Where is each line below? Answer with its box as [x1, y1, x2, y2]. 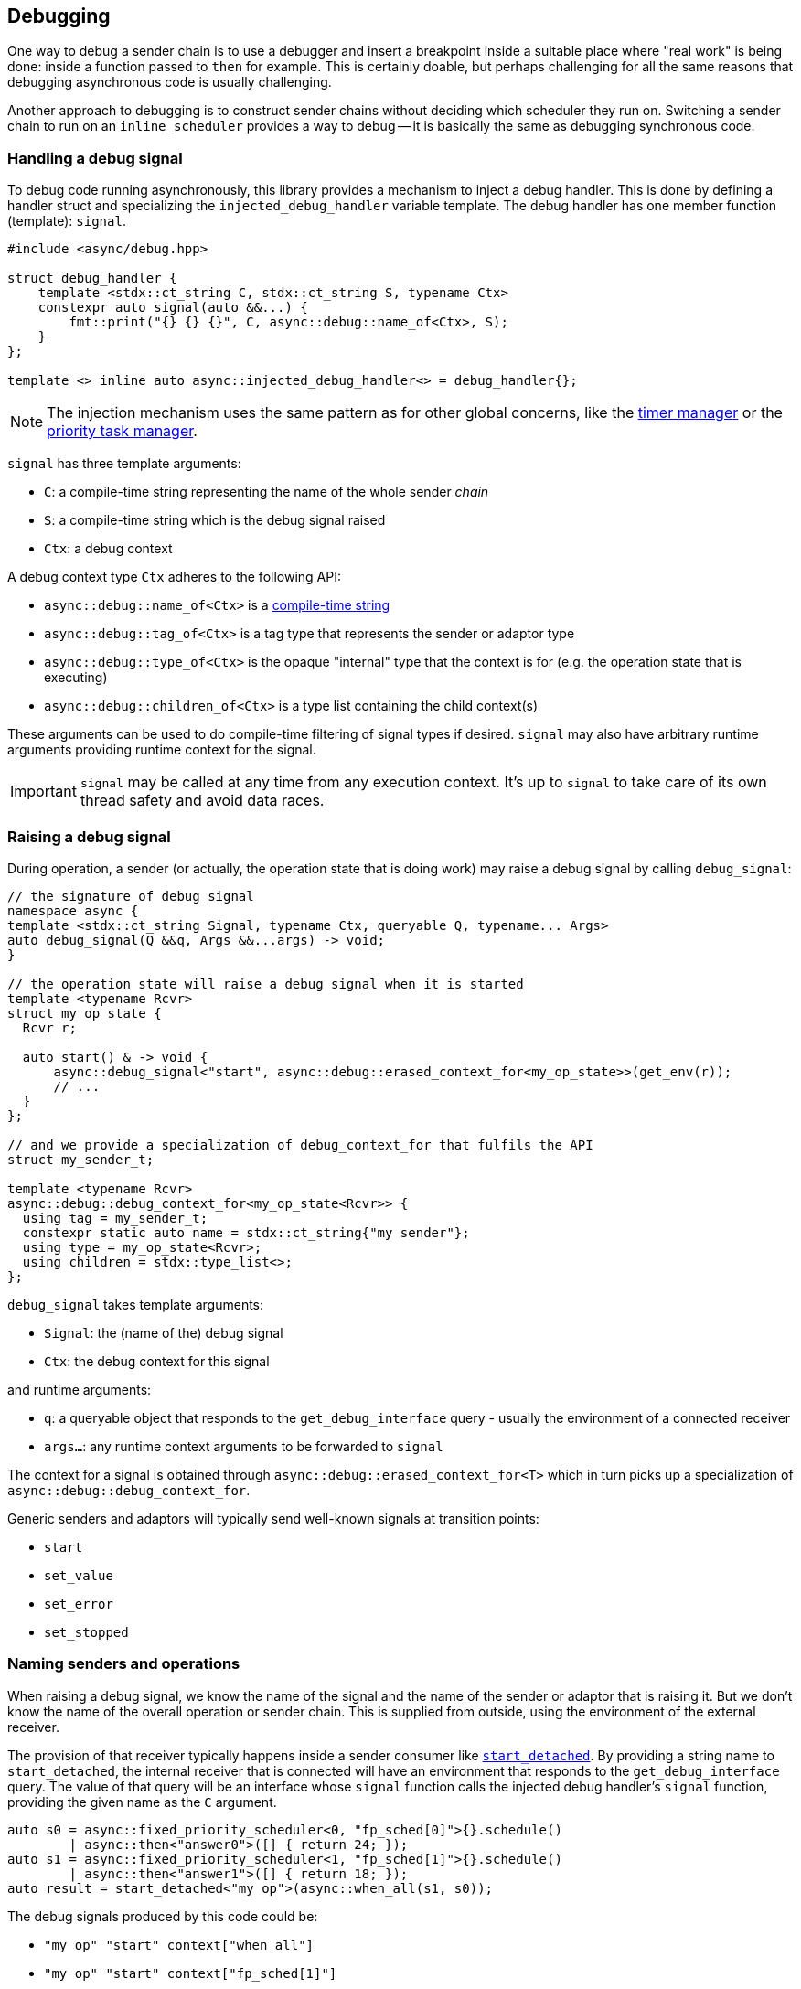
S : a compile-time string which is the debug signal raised [44, 512, 386, 529]
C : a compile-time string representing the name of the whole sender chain [44, 484, 489, 500]
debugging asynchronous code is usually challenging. [7, 74, 332, 91]
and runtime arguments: [7, 1381, 152, 1397]
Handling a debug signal [7, 148, 183, 167]
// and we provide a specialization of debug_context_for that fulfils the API [7, 1137, 593, 1152]
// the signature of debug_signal [7, 888, 254, 904]
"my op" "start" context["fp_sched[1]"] [44, 1965, 337, 1981]
